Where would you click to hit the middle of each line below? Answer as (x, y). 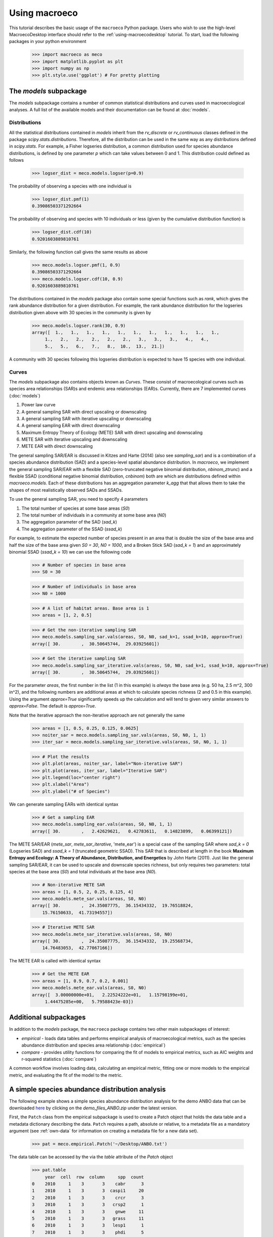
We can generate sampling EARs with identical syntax (64, 804)
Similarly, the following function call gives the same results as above (78, 252)
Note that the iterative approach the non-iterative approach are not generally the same (97, 715)
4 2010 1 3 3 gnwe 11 (88, 1212)
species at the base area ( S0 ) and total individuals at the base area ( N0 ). (83, 872)
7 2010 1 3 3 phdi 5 (88, 1232)
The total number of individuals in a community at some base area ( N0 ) (94, 515)
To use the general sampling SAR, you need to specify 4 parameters (78, 499)
